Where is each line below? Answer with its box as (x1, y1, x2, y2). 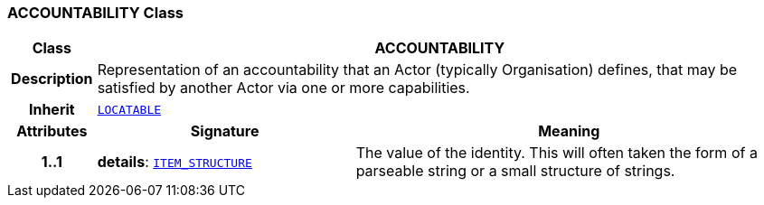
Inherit (28, 100, 75, 119)
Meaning (538, 122, 600, 141)
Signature (190, 122, 259, 141)
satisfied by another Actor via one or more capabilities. (97, 79, 470, 98)
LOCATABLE (97, 102, 162, 116)
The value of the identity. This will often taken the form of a (355, 144, 758, 163)
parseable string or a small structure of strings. (355, 162, 675, 181)
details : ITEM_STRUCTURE (97, 153, 252, 172)
